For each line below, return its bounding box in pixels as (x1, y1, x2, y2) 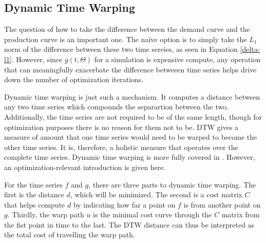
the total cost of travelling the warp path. (4, 229, 135, 240)
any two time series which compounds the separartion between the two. (4, 101, 229, 112)
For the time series (4, 179, 63, 190)
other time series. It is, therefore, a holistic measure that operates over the (4, 141, 238, 152)
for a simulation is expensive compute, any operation (94, 53, 261, 64)
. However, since (11, 53, 63, 64)
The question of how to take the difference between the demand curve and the (4, 24, 250, 34)
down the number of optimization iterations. (4, 74, 144, 85)
